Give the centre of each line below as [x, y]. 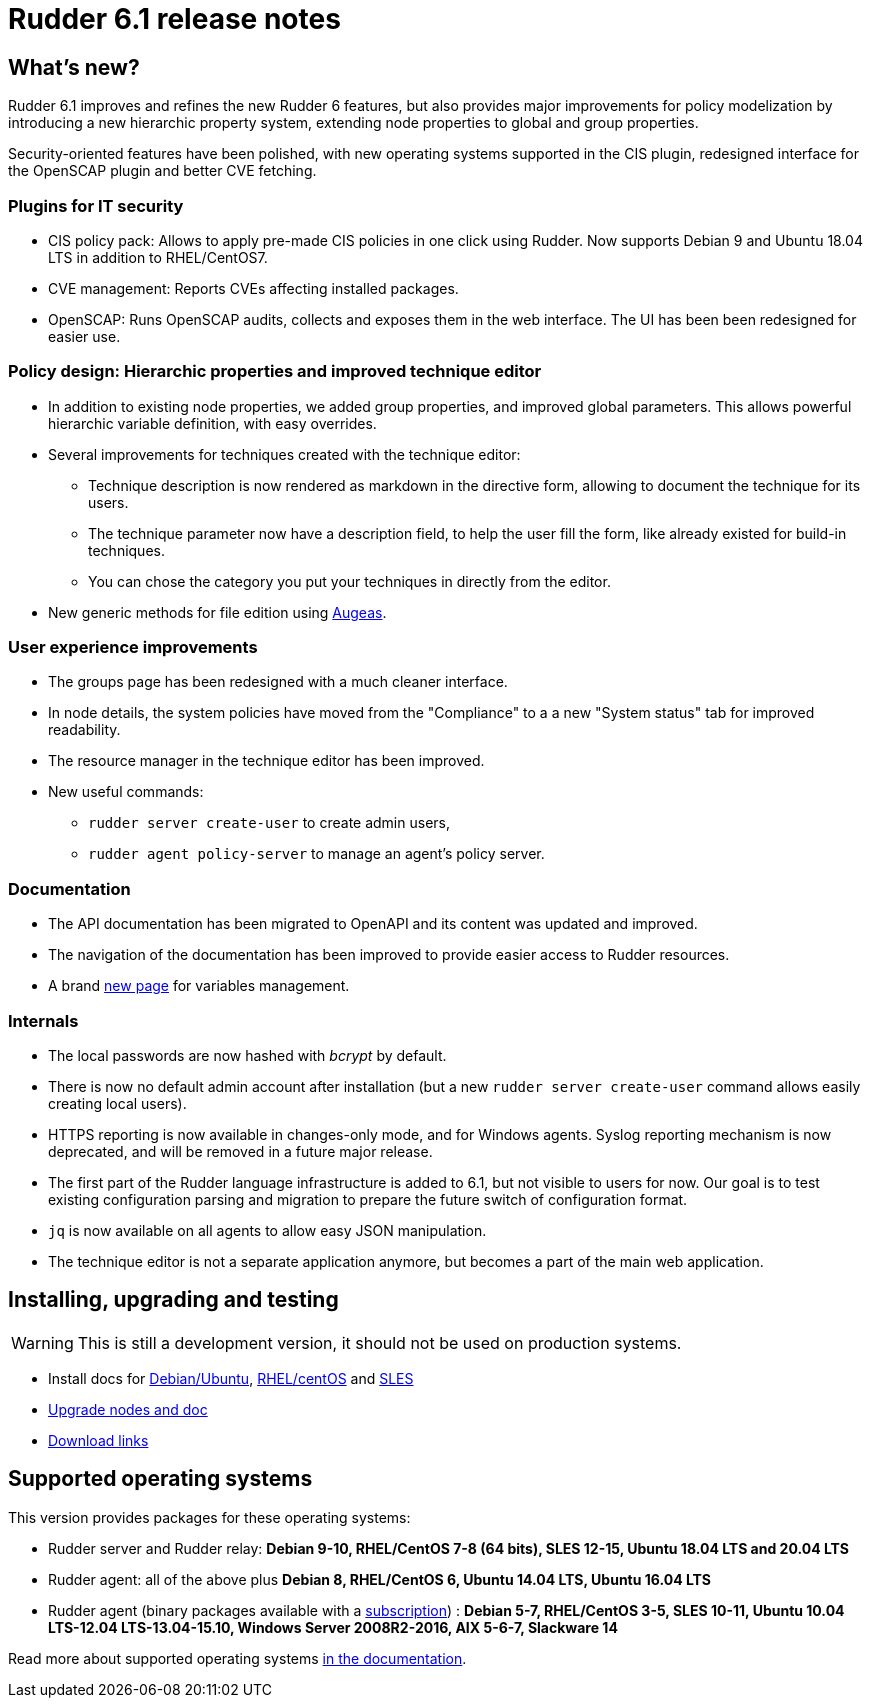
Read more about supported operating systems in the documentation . [237, 1658]
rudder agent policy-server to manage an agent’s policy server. [316, 854]
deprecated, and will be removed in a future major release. [240, 1151]
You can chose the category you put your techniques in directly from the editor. [349, 581]
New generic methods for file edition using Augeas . [217, 612]
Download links [98, 1440]
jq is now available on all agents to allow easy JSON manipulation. [267, 1230]
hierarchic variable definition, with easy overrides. [212, 423]
